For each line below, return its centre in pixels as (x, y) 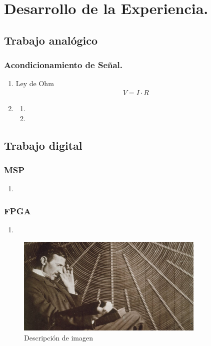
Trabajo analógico (51, 40)
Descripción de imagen (58, 338)
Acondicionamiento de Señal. (63, 65)
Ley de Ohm (35, 83)
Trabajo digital (43, 145)
